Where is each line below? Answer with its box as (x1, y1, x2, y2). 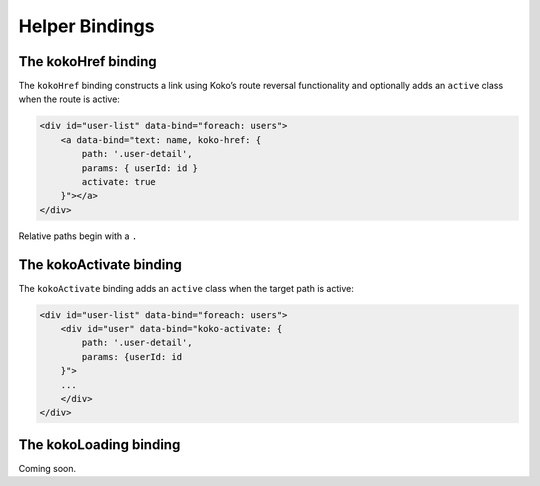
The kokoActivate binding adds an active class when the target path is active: (18, 282, 354, 294)
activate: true (81, 176, 157, 187)
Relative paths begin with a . (18, 230, 138, 242)
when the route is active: (18, 93, 120, 105)
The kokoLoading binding (18, 436, 181, 453)
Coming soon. (18, 462, 77, 474)
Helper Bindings (18, 15, 155, 37)
